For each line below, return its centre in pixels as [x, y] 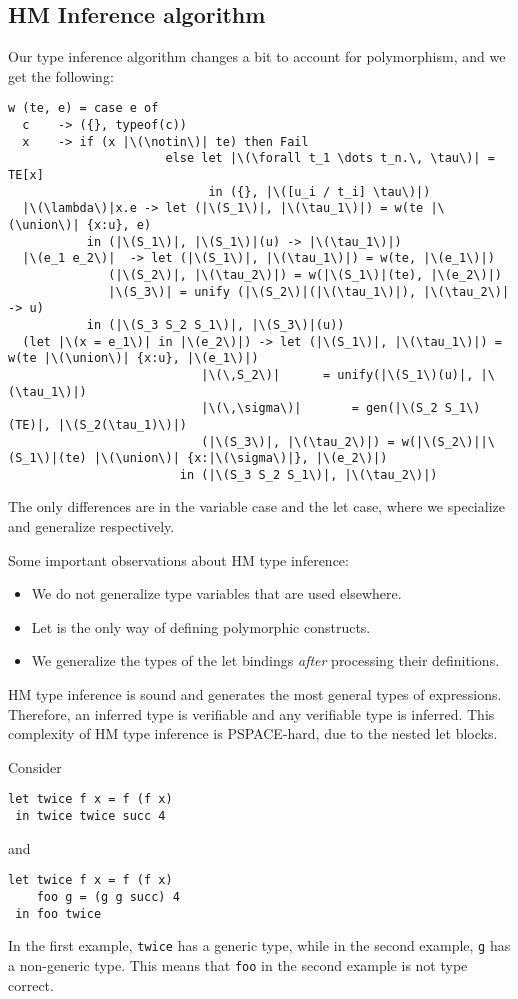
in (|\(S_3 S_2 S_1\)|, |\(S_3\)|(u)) [215, 324]
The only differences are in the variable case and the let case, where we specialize [256, 506]
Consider [35, 766]
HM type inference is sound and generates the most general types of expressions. [255, 694]
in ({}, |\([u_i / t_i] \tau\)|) [319, 191]
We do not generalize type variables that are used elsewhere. [216, 593]
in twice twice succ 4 [90, 816]
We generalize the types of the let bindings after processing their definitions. [265, 660]
